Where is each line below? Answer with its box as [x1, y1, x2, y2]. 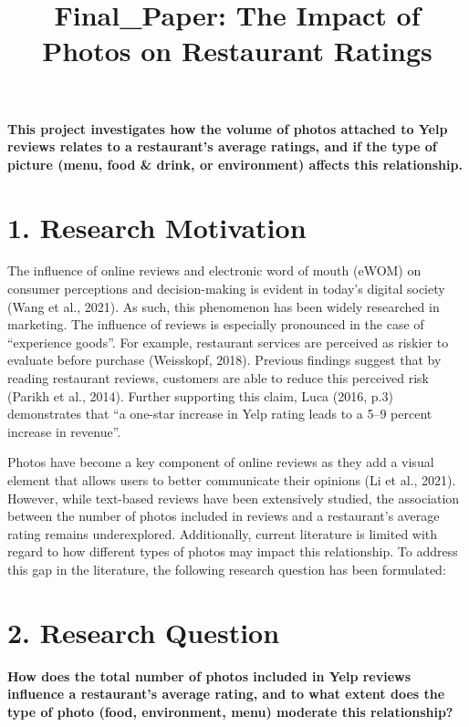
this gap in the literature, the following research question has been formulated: [7, 559, 446, 578]
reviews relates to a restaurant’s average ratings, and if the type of [7, 137, 437, 156]
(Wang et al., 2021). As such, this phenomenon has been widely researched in [7, 296, 440, 316]
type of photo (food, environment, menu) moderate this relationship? [7, 701, 453, 721]
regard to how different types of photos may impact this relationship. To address [7, 542, 458, 561]
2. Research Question [7, 613, 280, 650]
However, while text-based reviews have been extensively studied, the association [7, 488, 460, 507]
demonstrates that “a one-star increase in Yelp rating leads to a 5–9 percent [7, 404, 433, 423]
